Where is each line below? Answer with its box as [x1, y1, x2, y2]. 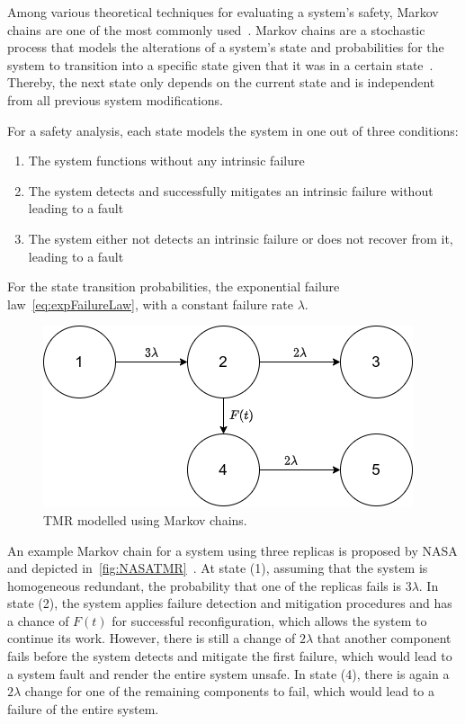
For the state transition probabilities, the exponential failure [7, 277, 340, 296]
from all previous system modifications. [7, 90, 223, 109]
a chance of [7, 611, 69, 630]
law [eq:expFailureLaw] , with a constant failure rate [7, 294, 293, 313]
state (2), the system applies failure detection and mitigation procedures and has [7, 594, 452, 612]
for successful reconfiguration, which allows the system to [112, 611, 427, 630]
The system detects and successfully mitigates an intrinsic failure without [28, 181, 434, 200]
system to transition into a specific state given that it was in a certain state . [7, 55, 434, 74]
